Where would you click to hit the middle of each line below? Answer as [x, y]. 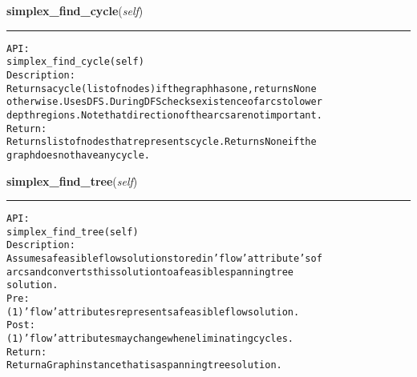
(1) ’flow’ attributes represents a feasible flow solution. [153, 312]
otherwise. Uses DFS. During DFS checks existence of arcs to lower [164, 102]
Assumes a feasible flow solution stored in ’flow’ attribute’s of [164, 259]
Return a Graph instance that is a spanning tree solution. [144, 365]
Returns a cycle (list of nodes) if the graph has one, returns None [162, 88]
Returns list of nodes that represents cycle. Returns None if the [162, 142]
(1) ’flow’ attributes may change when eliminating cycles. [150, 339]
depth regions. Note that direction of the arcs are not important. [164, 115]
